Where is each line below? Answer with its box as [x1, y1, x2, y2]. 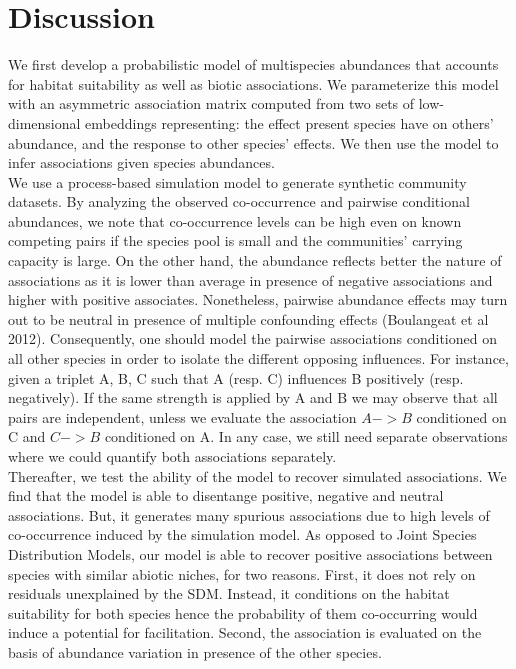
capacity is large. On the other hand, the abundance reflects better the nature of [8, 250, 502, 271]
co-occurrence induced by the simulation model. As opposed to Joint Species [8, 524, 477, 545]
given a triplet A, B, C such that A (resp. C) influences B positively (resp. [8, 367, 464, 388]
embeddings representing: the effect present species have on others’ [85, 112, 494, 133]
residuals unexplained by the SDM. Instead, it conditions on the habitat [8, 583, 450, 604]
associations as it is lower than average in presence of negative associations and [8, 269, 493, 290]
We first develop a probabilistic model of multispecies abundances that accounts [8, 54, 499, 75]
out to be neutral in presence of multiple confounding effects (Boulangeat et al [8, 308, 489, 329]
